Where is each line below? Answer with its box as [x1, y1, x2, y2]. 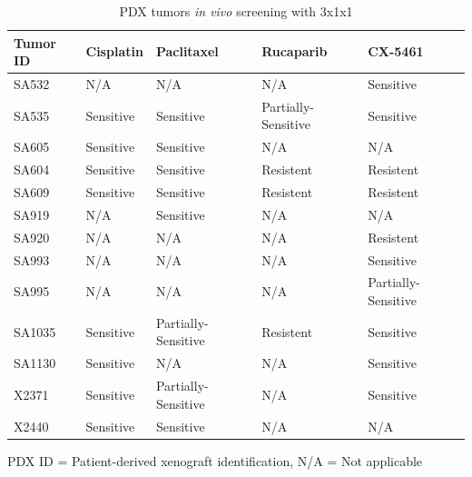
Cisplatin [85, 42, 143, 61]
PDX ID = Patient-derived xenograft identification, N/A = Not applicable [7, 451, 423, 470]
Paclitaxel [155, 42, 219, 61]
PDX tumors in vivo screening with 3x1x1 [119, 2, 353, 20]
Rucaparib [261, 42, 328, 61]
